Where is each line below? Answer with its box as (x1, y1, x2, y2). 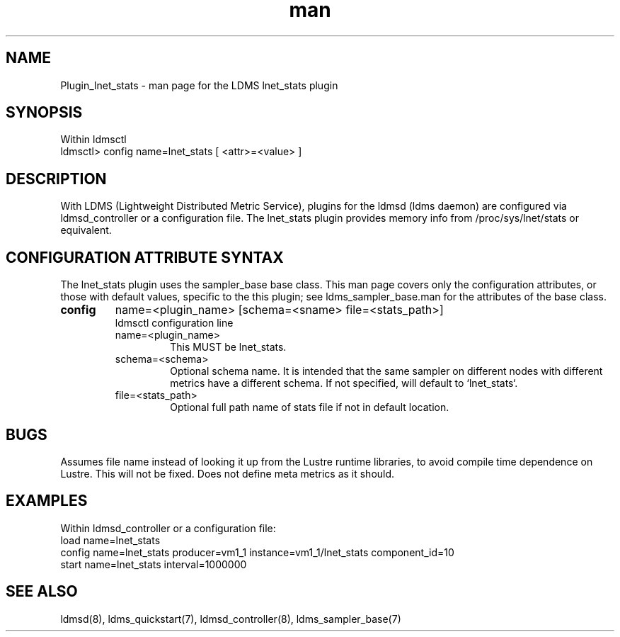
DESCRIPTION (6, 169, 107, 188)
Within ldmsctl (60, 133, 127, 146)
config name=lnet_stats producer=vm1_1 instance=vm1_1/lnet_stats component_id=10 (60, 546, 454, 558)
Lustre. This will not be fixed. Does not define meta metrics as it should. (60, 467, 395, 480)
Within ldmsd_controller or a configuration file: (60, 522, 276, 534)
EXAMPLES (6, 492, 88, 510)
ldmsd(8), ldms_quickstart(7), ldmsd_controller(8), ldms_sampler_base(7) (60, 612, 401, 625)
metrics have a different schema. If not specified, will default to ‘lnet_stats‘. (170, 377, 518, 390)
